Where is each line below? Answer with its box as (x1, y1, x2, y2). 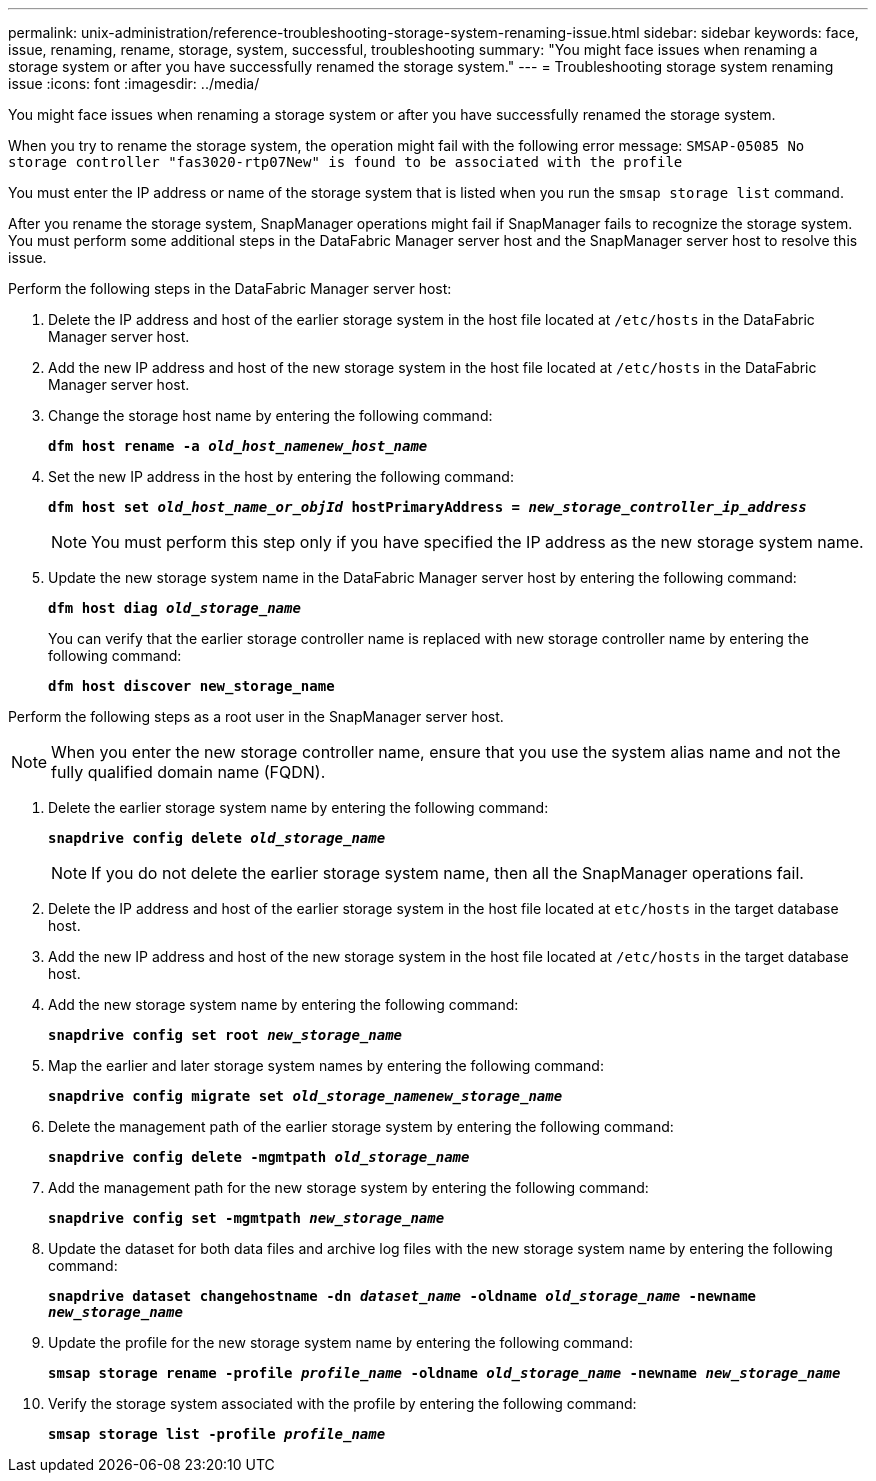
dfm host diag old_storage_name (48, 600, 301, 616)
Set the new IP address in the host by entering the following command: (48, 468, 514, 485)
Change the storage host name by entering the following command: (48, 407, 493, 424)
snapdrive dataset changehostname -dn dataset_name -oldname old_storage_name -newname (48, 1288, 757, 1304)
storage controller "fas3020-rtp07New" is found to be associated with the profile (8, 154, 683, 170)
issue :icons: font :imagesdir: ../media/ (8, 75, 260, 92)
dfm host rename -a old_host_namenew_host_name (48, 438, 428, 454)
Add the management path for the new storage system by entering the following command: (48, 1179, 649, 1196)
